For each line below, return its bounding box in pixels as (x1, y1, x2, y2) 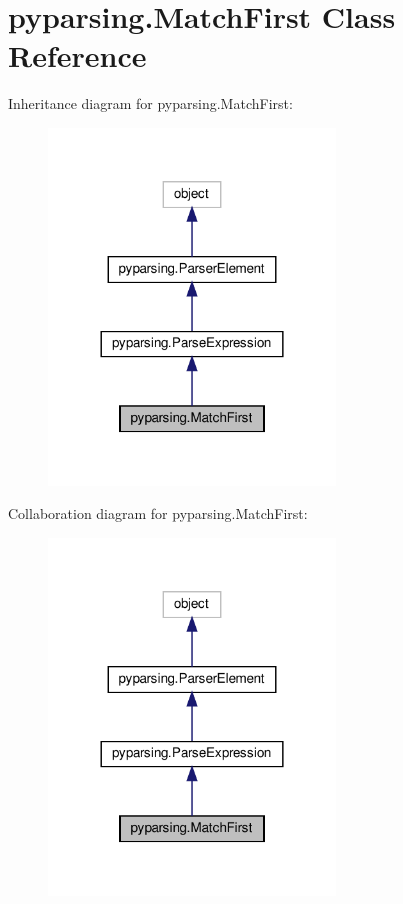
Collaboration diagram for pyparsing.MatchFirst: (8, 503, 308, 524)
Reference (8, 35, 147, 76)
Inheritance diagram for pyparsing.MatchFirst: (8, 93, 293, 114)
